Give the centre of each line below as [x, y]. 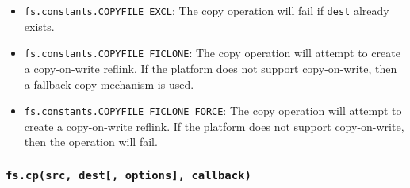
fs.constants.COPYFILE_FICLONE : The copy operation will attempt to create [212, 53]
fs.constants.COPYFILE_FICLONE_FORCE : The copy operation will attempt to [213, 111]
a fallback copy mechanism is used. [109, 84]
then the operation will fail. [91, 142]
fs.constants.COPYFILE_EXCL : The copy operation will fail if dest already [207, 10]
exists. [39, 26]
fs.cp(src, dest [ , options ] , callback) [128, 175]
